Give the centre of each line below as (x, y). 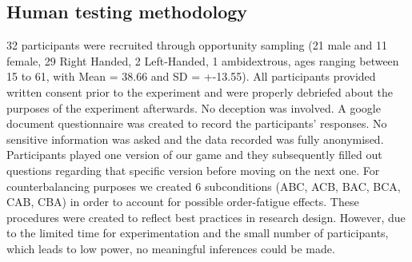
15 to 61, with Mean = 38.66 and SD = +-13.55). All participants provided (191, 76)
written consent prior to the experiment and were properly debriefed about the (200, 91)
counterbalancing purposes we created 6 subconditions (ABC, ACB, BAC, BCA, (204, 186)
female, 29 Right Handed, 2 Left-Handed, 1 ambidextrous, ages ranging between (203, 60)
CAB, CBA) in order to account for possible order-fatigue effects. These (183, 202)
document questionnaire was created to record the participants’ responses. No (197, 123)
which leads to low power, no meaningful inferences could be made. (171, 248)
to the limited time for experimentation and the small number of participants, (198, 233)
